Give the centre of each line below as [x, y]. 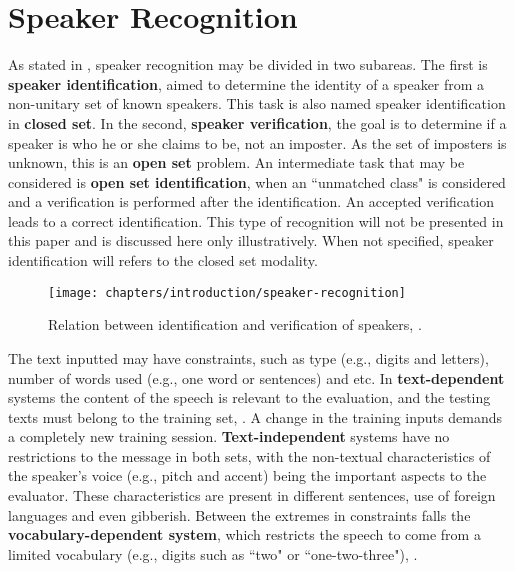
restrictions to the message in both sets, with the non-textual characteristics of [249, 455]
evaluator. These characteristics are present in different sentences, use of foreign [252, 495]
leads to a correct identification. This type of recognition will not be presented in [256, 220]
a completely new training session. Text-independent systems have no [229, 436]
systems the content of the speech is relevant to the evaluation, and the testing [249, 397]
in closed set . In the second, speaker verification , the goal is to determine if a [257, 122]
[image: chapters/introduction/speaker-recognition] [227, 292]
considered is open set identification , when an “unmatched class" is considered [257, 181]
